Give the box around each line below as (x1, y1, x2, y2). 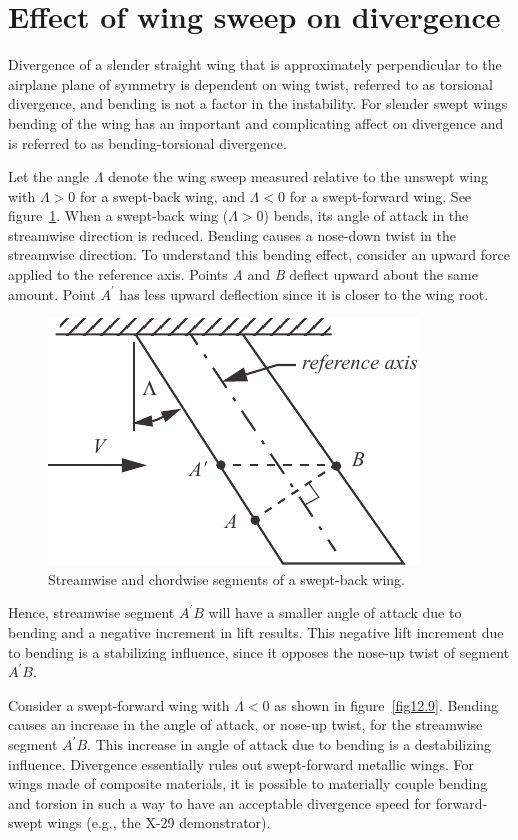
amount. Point (8, 283, 96, 304)
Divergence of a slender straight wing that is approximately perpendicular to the (8, 54, 502, 75)
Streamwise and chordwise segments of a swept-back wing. (48, 568, 406, 589)
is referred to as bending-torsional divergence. (8, 132, 287, 153)
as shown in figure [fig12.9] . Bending (274, 694, 498, 715)
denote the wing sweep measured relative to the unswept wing (108, 166, 488, 187)
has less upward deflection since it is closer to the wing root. (119, 283, 489, 304)
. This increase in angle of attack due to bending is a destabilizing (87, 734, 492, 754)
